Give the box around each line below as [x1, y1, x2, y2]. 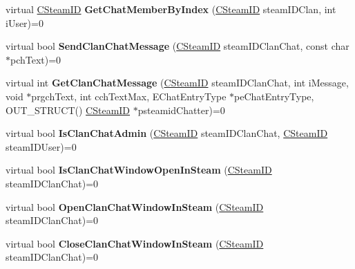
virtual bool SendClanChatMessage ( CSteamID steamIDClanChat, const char [6, 39, 349, 53]
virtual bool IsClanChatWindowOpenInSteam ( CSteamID [6, 163, 272, 177]
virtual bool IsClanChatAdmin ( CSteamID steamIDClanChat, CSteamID [6, 126, 328, 140]
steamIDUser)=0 [6, 139, 77, 154]
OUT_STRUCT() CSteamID [6, 102, 131, 117]
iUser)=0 [6, 15, 44, 30]
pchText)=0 [10, 52, 61, 66]
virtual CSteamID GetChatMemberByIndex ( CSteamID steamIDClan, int [6, 2, 336, 16]
